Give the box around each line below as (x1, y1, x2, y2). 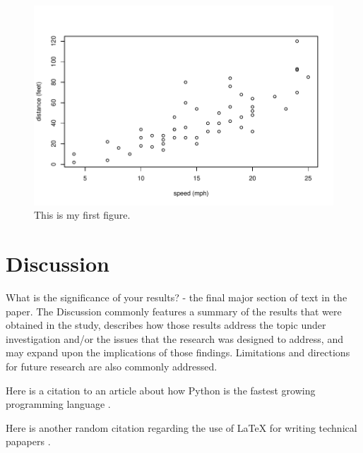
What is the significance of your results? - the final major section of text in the (6, 289, 347, 304)
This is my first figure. (34, 207, 131, 222)
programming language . (6, 397, 111, 411)
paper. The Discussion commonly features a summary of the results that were (6, 303, 342, 318)
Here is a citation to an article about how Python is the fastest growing (6, 382, 316, 397)
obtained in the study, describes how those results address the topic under (6, 318, 326, 332)
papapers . (6, 434, 51, 449)
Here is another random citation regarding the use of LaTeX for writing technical (6, 420, 357, 435)
